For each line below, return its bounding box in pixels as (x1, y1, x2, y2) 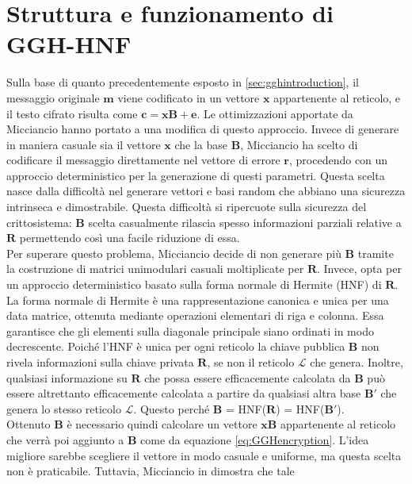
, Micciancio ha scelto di (240, 136, 358, 152)
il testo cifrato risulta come (6, 105, 138, 121)
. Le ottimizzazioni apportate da (196, 105, 353, 121)
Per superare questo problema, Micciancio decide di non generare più (6, 244, 341, 261)
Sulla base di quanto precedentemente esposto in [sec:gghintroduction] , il (6, 74, 359, 90)
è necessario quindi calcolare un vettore (67, 416, 257, 432)
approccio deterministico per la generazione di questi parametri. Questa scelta (6, 167, 385, 183)
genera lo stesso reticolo (6, 400, 121, 417)
